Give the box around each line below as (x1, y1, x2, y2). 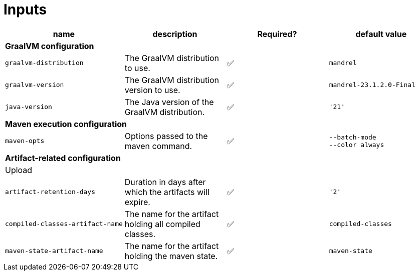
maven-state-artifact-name (5, 247, 103, 255)
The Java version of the (124, 96, 214, 107)
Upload (5, 164, 33, 175)
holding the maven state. (124, 250, 218, 261)
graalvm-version (5, 81, 64, 89)
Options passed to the (124, 130, 208, 141)
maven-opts (5, 137, 45, 145)
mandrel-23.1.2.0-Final (329, 81, 415, 89)
